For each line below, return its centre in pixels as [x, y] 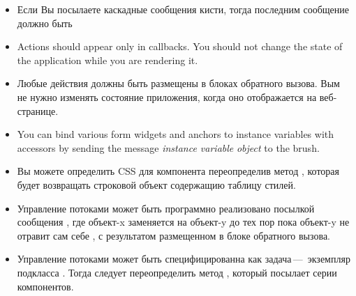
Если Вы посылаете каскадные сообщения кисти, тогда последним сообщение [183, 9]
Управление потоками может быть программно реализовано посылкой [166, 208]
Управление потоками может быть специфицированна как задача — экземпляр [184, 259]
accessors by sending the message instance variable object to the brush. [168, 147]
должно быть [45, 23]
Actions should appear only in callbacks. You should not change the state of [180, 46]
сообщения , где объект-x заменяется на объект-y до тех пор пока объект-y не [183, 222]
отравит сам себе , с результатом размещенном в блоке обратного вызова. [173, 235]
